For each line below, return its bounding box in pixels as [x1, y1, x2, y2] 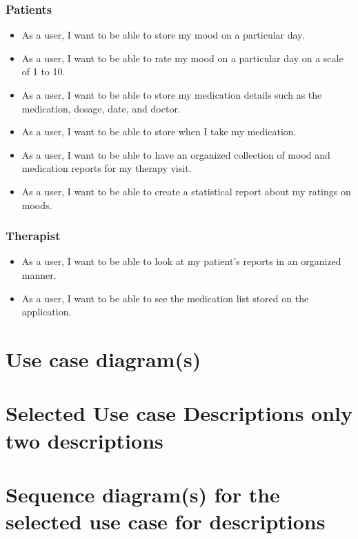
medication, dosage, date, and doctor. [21, 101, 181, 115]
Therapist [6, 227, 61, 244]
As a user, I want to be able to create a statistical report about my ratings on [21, 184, 351, 198]
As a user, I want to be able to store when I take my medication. [21, 124, 297, 139]
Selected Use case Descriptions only [6, 399, 353, 427]
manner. [21, 267, 57, 282]
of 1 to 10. [21, 64, 66, 79]
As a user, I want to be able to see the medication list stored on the [21, 291, 309, 305]
